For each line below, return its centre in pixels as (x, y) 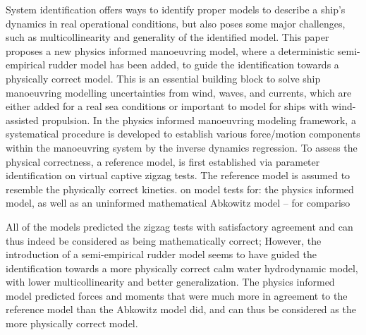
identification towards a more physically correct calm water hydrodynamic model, (182, 268)
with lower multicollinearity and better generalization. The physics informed (170, 282)
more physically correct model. (72, 323)
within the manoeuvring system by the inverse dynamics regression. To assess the (182, 147)
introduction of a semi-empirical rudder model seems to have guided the (161, 254)
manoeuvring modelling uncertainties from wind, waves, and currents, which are (179, 92)
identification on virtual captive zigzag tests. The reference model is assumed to (178, 175)
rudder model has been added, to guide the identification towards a (194, 65)
